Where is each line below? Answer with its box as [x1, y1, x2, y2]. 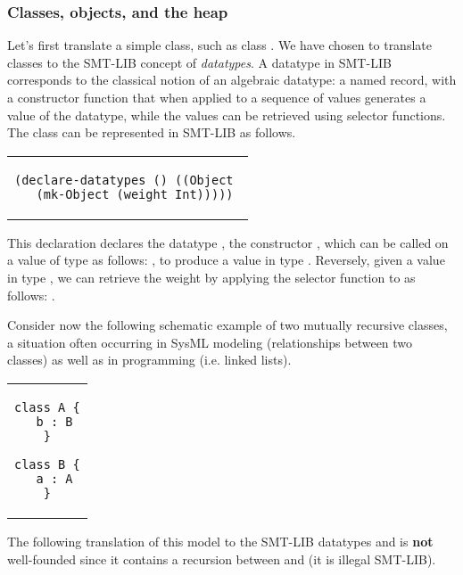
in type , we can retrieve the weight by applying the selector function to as [7, 267, 416, 286]
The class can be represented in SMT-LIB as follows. [7, 123, 296, 142]
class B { [14, 456, 80, 472]
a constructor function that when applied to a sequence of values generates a [7, 88, 426, 106]
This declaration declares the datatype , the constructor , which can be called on [7, 233, 449, 251]
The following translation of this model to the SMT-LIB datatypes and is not [7, 531, 434, 550]
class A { [14, 399, 80, 415]
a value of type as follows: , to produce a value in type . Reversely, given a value [7, 251, 445, 269]
